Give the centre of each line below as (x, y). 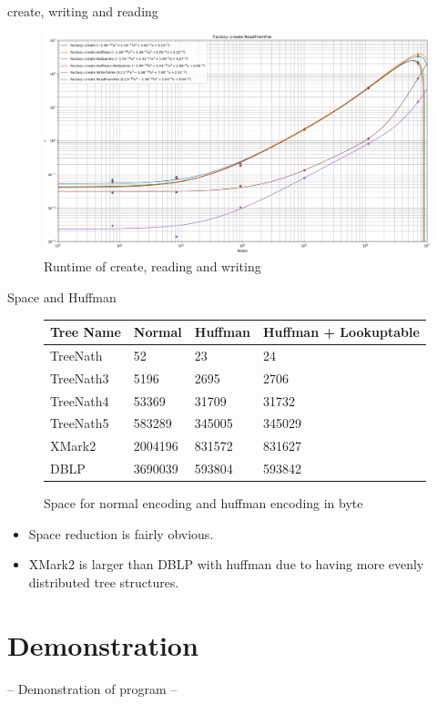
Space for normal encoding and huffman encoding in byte (203, 503)
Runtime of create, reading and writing (152, 266)
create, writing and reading (83, 11)
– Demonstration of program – (92, 688)
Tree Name (86, 332)
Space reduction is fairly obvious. (121, 533)
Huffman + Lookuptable (341, 332)
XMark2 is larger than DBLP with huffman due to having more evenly (226, 564)
